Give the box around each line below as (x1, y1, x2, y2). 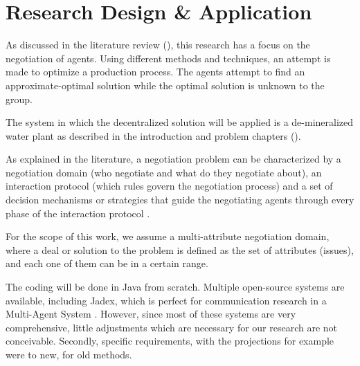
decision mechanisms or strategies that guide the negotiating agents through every (6, 192, 354, 207)
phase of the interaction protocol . (6, 205, 150, 220)
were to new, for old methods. (6, 347, 132, 361)
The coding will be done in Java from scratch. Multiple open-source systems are (6, 280, 345, 294)
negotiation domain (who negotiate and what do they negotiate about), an (6, 165, 322, 179)
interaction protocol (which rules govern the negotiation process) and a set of (6, 179, 333, 193)
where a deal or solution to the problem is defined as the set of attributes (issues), (6, 242, 354, 257)
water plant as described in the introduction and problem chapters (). (6, 128, 301, 143)
